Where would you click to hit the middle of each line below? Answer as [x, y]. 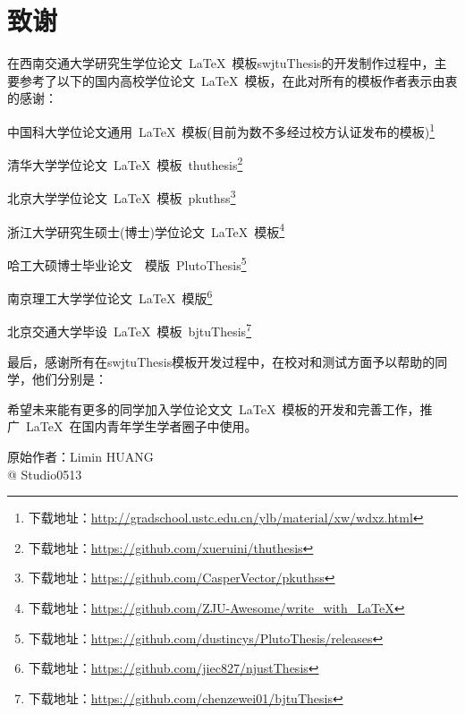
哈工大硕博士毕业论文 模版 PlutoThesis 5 [127, 263]
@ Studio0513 [45, 474]
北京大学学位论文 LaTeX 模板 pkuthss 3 [122, 197]
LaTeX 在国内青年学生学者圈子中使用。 [141, 426]
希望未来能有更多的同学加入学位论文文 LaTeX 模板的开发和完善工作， [214, 408]
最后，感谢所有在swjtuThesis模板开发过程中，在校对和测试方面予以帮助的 [221, 361]
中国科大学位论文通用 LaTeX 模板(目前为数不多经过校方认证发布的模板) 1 [221, 130]
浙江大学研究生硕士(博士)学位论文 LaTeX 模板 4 [146, 230]
